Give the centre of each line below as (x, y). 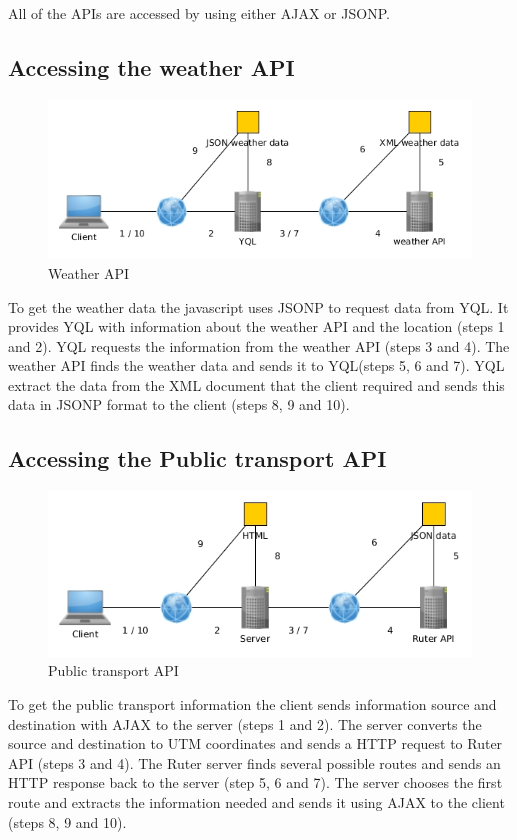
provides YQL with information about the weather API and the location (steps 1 (256, 326)
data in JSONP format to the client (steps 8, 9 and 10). (179, 404)
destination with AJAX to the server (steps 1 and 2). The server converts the (245, 723)
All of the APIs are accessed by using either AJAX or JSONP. (199, 13)
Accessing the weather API (151, 66)
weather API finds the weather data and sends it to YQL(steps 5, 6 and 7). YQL (256, 365)
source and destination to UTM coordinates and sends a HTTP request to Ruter (255, 743)
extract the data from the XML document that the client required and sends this (256, 384)
